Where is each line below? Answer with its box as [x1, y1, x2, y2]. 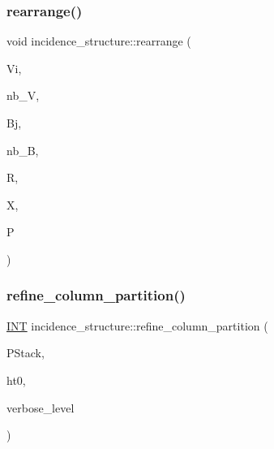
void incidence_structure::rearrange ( [6, 32, 191, 50]
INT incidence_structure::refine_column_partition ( [6, 317, 268, 334]
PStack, [6, 344, 45, 361]
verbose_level [6, 399, 75, 416]
